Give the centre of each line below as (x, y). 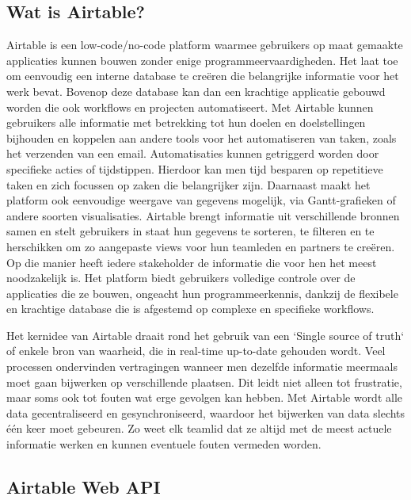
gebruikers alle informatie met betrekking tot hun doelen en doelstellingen (186, 122)
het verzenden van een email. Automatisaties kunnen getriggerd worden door (193, 153)
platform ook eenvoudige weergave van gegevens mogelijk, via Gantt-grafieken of (201, 200)
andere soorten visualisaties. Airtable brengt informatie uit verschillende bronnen (203, 215)
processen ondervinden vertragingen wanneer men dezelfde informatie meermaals (202, 366)
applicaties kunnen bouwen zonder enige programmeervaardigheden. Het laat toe (202, 60)
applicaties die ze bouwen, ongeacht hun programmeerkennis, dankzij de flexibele (202, 293)
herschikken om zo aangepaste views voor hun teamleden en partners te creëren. (201, 246)
